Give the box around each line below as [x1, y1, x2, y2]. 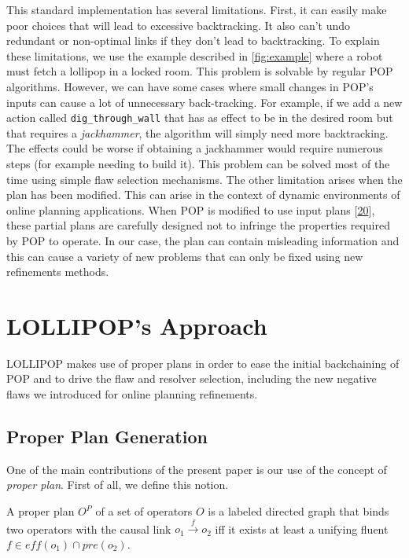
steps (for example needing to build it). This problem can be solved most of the [6, 156, 390, 171]
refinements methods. [6, 263, 109, 280]
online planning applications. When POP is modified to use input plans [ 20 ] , [6, 201, 375, 218]
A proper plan [6, 503, 75, 519]
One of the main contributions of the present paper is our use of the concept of [6, 461, 387, 477]
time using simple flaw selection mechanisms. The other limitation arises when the [6, 171, 403, 187]
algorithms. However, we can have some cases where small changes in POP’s [6, 78, 374, 94]
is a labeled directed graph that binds [208, 503, 389, 519]
